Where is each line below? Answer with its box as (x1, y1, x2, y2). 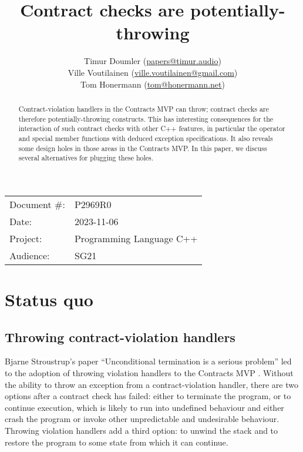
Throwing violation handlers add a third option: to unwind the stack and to (5, 424, 278, 436)
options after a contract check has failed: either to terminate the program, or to (5, 390, 291, 402)
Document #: (9, 197, 65, 211)
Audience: (9, 248, 50, 262)
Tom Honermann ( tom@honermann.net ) (80, 78, 225, 90)
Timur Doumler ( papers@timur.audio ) (84, 55, 221, 67)
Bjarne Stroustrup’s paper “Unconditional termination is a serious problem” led (5, 355, 292, 367)
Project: (9, 231, 42, 245)
